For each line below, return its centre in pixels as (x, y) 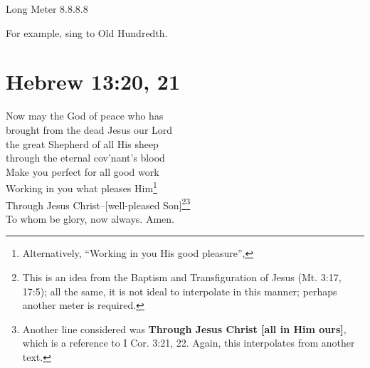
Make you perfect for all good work (83, 171)
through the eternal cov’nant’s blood (85, 158)
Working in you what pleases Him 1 (81, 187)
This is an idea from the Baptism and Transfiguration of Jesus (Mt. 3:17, (182, 277)
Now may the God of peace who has (85, 116)
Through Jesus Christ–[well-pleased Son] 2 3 (98, 204)
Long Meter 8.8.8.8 (47, 9)
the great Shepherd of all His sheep (82, 143)
